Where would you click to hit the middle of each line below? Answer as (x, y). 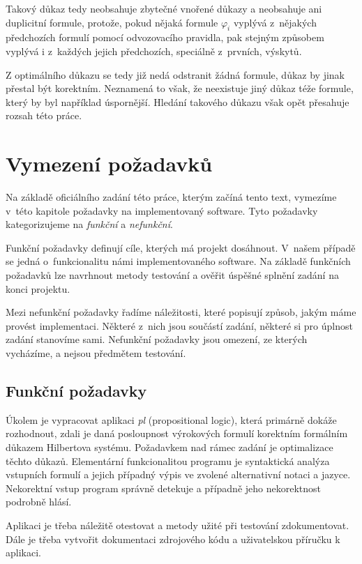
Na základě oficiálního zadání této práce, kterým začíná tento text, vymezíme (171, 197)
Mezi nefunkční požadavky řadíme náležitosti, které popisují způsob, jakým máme (181, 312)
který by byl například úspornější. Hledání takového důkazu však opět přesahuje (178, 101)
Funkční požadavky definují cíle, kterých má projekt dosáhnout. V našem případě (181, 247)
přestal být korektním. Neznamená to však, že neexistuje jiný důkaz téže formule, (180, 88)
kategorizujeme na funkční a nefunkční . (89, 224)
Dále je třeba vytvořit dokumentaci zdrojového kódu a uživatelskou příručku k (173, 539)
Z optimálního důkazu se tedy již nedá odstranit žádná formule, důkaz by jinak (175, 74)
